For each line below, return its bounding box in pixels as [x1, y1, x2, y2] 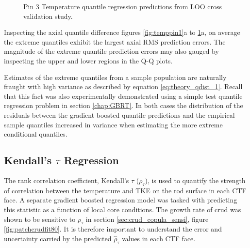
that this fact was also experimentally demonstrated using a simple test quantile [4, 91, 243, 101]
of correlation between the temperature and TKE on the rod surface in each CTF [4, 185, 247, 195]
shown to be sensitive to [4, 214, 76, 224]
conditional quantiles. [4, 129, 67, 139]
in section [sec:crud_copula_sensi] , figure [85, 214, 209, 224]
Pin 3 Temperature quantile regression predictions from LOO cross [23, 1, 222, 11]
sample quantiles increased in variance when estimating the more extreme [4, 119, 223, 129]
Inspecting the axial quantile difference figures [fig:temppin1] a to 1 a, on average [4, 27, 240, 37]
